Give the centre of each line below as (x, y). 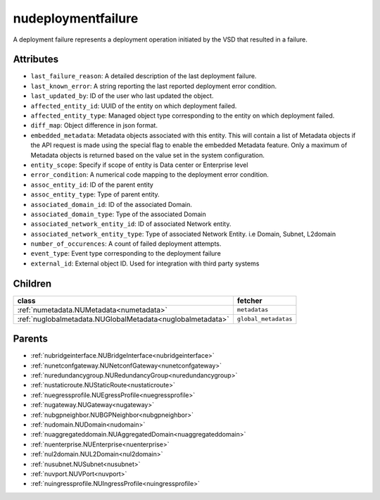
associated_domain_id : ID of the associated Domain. (112, 204)
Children (32, 283)
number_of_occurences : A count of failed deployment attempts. (126, 244)
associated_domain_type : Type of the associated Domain (119, 214)
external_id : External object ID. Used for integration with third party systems (145, 263)
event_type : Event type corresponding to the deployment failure (126, 254)
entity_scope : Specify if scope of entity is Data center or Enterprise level (139, 165)
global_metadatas (265, 319)
